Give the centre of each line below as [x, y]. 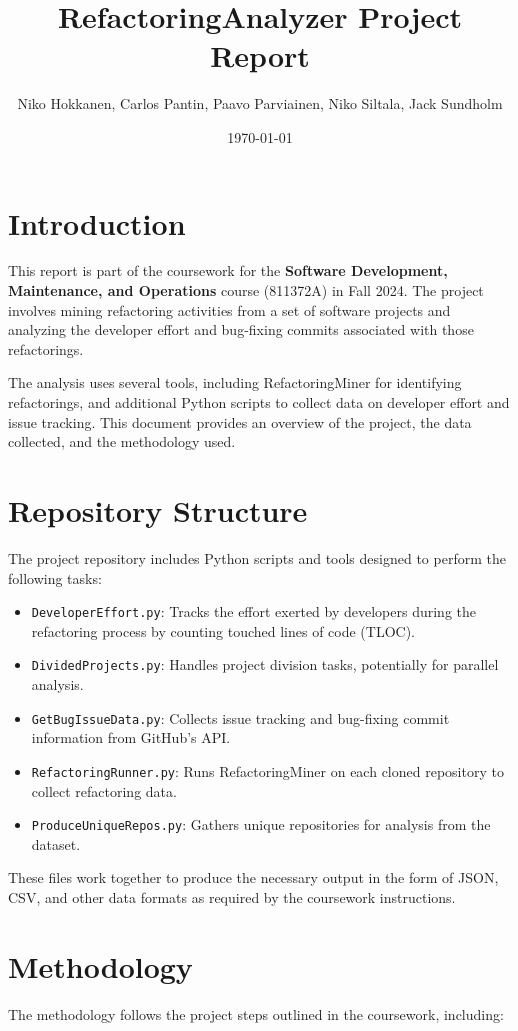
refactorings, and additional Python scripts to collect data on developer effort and [259, 402]
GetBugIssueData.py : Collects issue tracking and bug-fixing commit [240, 717]
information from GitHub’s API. [131, 737]
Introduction [97, 222]
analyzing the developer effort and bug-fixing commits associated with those [241, 329]
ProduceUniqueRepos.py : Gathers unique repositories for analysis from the [261, 824]
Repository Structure [158, 509]
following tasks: [55, 577]
